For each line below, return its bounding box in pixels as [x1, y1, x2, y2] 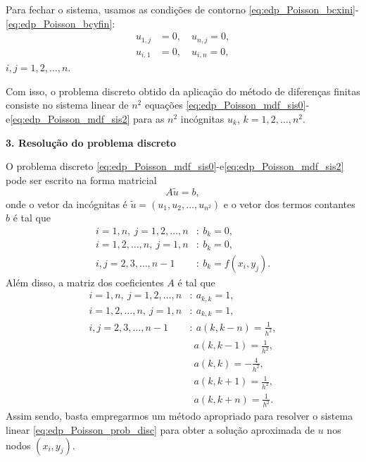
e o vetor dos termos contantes [223, 196, 355, 211]
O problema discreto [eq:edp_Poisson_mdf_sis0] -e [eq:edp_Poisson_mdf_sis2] [6, 159, 344, 174]
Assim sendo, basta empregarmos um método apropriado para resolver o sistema [6, 408, 353, 423]
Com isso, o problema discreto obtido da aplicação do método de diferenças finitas [6, 83, 360, 98]
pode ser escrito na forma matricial [6, 172, 157, 187]
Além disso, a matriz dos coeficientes [6, 274, 164, 289]
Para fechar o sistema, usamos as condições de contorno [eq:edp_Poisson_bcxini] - [6, 2, 359, 16]
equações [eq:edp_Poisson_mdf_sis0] [144, 97, 306, 112]
